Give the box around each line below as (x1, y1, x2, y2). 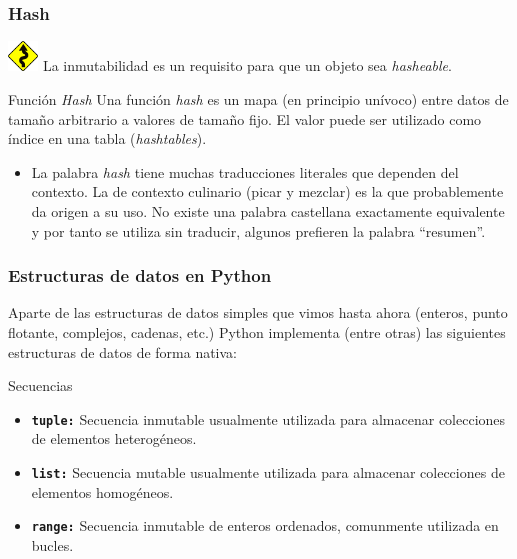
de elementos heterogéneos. (31, 428, 197, 449)
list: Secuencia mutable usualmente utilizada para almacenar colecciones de (31, 462, 505, 483)
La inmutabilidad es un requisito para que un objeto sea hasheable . (42, 55, 452, 76)
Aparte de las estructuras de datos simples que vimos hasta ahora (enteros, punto (8, 302, 508, 323)
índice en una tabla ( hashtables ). (8, 128, 207, 149)
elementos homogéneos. (31, 481, 174, 502)
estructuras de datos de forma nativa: (8, 341, 238, 362)
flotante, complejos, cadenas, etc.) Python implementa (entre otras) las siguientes (8, 322, 506, 343)
